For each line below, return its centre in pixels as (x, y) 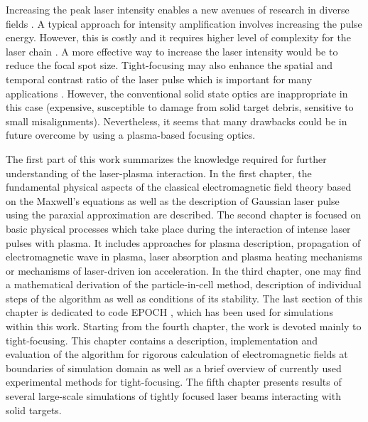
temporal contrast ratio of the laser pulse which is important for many (159, 79)
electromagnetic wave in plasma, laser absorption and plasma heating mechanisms (184, 257)
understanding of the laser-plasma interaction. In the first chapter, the (159, 173)
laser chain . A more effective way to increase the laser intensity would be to (172, 51)
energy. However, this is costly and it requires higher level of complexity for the (178, 37)
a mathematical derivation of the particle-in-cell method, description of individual (184, 284)
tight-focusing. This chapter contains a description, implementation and (162, 340)
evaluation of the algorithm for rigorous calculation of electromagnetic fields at (177, 354)
